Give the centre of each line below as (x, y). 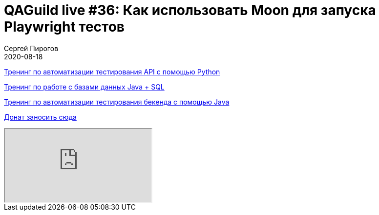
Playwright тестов (64, 27)
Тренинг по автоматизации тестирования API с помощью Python (112, 72)
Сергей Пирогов (31, 48)
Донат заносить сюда (40, 117)
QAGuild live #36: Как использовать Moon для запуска (190, 10)
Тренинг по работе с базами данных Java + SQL (84, 87)
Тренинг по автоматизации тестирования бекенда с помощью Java (117, 102)
